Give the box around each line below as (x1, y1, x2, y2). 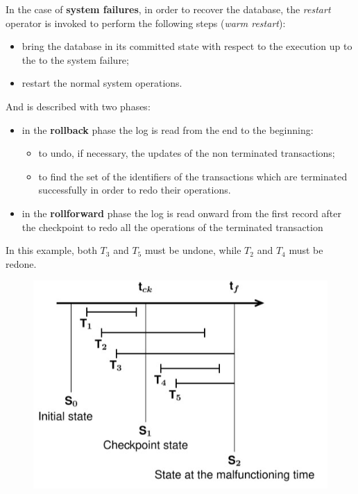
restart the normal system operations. (22, 76, 182, 90)
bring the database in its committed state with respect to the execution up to (22, 39, 352, 53)
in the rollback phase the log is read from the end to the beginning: (22, 122, 314, 137)
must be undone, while (144, 243, 241, 257)
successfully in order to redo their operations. (38, 182, 231, 197)
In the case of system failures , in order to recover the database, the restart (6, 2, 331, 16)
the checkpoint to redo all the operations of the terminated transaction (22, 219, 323, 234)
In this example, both (6, 243, 97, 257)
